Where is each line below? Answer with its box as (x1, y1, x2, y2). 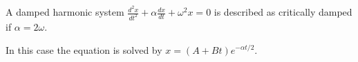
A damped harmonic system (6, 5, 124, 19)
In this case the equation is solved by (6, 42, 162, 57)
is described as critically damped (214, 5, 352, 19)
